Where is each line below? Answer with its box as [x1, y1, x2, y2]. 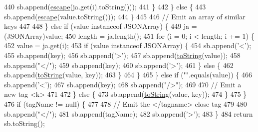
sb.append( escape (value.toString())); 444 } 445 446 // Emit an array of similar [4, 11, 246, 21]
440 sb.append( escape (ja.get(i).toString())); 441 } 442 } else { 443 [4, 1, 206, 11]
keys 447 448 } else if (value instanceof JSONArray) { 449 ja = [4, 21, 197, 31]
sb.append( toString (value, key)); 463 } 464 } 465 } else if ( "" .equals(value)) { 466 [4, 69, 252, 80]
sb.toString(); [4, 118, 45, 129]
